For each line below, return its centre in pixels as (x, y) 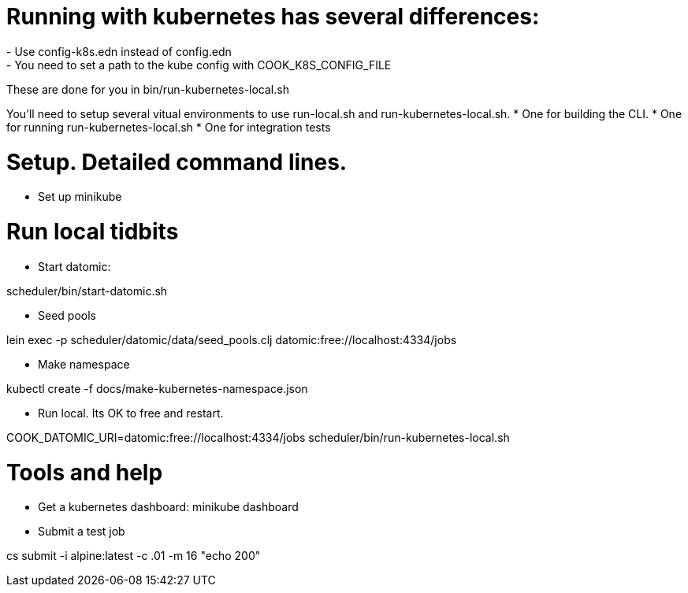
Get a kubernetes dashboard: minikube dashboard (168, 507)
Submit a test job (82, 532)
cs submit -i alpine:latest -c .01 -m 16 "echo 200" (134, 556)
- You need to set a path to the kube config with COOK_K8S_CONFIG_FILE (199, 65)
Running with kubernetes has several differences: (273, 17)
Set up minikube (80, 197)
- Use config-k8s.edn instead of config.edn (119, 51)
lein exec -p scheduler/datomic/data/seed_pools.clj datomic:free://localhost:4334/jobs (232, 339)
